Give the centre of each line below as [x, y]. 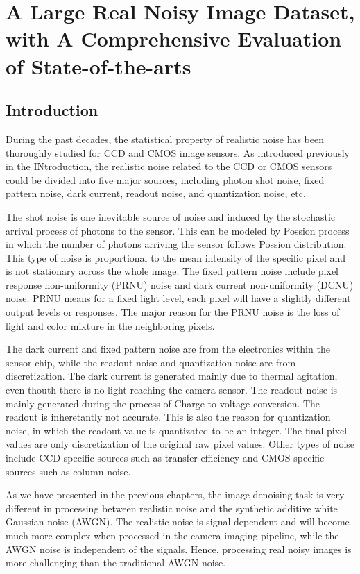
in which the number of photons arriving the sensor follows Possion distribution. [176, 244]
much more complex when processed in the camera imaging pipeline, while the [172, 535]
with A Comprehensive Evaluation [174, 39]
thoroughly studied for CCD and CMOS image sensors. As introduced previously [178, 152]
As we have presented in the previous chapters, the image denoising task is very [175, 495]
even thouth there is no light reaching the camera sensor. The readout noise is [172, 390]
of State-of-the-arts [98, 66]
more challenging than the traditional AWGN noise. [116, 563]
